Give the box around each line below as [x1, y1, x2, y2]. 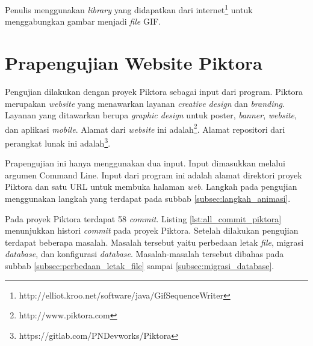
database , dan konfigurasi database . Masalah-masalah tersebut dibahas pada [5, 247, 284, 260]
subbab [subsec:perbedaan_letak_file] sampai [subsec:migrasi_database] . [5, 259, 274, 272]
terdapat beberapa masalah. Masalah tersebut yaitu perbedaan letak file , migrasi [5, 235, 304, 248]
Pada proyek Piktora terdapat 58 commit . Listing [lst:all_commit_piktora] [5, 212, 282, 225]
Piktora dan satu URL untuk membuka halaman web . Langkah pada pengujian [5, 180, 297, 193]
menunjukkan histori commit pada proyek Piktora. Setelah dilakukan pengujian [5, 224, 299, 237]
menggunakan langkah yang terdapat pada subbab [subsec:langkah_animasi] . [5, 192, 291, 205]
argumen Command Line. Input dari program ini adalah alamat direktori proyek [5, 168, 302, 181]
